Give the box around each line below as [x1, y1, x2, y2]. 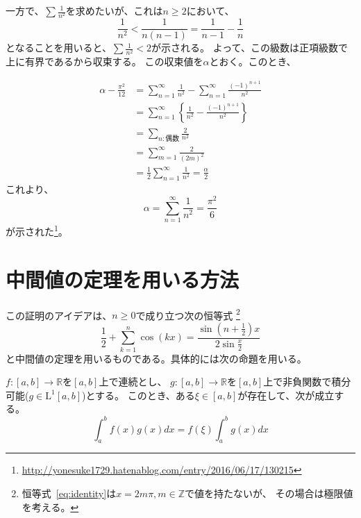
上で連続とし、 [99, 374, 167, 389]
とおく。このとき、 [209, 54, 296, 69]
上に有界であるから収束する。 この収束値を [6, 54, 203, 69]
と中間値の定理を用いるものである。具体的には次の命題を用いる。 [6, 351, 307, 365]
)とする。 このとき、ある [81, 387, 195, 402]
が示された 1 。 [6, 222, 68, 238]
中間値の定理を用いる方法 [6, 265, 240, 293]
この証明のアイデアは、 [6, 308, 112, 322]
